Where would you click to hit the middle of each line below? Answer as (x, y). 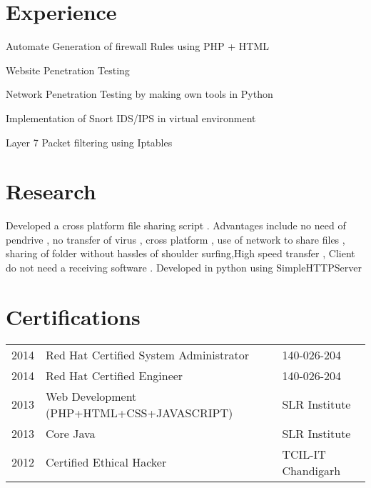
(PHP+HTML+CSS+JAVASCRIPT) (139, 412)
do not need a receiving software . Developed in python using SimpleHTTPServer (184, 267)
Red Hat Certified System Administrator (147, 354)
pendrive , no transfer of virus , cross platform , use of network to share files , (176, 239)
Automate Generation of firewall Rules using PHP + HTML (137, 46)
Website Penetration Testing (68, 70)
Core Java (71, 433)
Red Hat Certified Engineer (115, 375)
